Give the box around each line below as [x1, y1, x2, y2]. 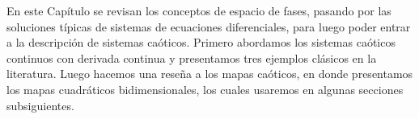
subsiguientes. [6, 96, 74, 113]
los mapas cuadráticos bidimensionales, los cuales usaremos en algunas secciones [6, 80, 404, 97]
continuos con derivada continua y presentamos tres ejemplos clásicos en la [6, 49, 377, 66]
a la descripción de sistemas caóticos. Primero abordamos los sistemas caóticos [6, 34, 396, 51]
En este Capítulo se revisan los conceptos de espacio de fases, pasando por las [6, 2, 391, 18]
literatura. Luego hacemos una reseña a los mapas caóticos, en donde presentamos [6, 65, 413, 82]
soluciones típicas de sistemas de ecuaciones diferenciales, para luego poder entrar [6, 18, 411, 35]
